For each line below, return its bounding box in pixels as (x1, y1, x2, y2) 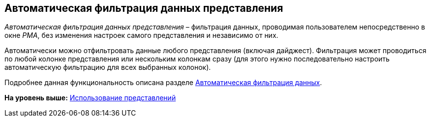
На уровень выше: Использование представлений (4, 93, 176, 102)
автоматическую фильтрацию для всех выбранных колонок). (4, 63, 211, 72)
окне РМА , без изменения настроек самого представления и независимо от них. (4, 31, 278, 40)
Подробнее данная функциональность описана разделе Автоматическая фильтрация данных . (4, 78, 322, 87)
